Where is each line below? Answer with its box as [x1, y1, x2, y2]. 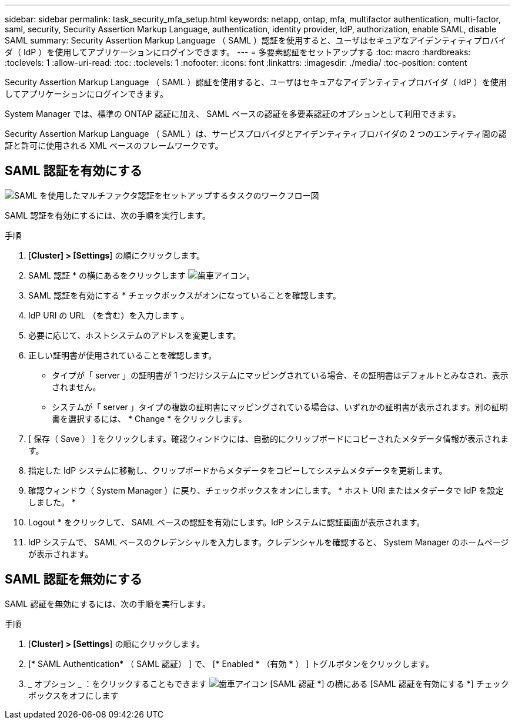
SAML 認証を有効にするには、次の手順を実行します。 [5, 210, 210, 220]
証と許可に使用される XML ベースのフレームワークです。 [5, 140, 223, 150]
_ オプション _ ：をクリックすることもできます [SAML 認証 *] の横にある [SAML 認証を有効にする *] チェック [28, 678, 509, 689]
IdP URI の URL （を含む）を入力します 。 [28, 310, 189, 320]
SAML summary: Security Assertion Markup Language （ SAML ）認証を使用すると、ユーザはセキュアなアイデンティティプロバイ [5, 35, 507, 45]
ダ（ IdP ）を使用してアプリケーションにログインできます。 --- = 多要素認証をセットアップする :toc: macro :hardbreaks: [5, 47, 471, 57]
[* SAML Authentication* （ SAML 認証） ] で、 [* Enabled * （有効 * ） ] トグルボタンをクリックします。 [28, 658, 434, 669]
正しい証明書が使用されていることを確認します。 [28, 350, 217, 360]
